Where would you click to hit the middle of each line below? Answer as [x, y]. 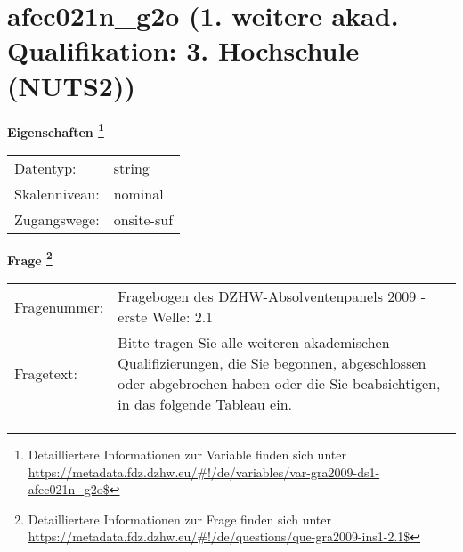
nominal [138, 193]
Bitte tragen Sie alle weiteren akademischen [254, 342]
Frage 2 [30, 258]
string [131, 167]
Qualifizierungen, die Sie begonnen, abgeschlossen [272, 363]
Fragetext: [46, 373]
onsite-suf [143, 219]
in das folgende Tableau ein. [205, 404]
